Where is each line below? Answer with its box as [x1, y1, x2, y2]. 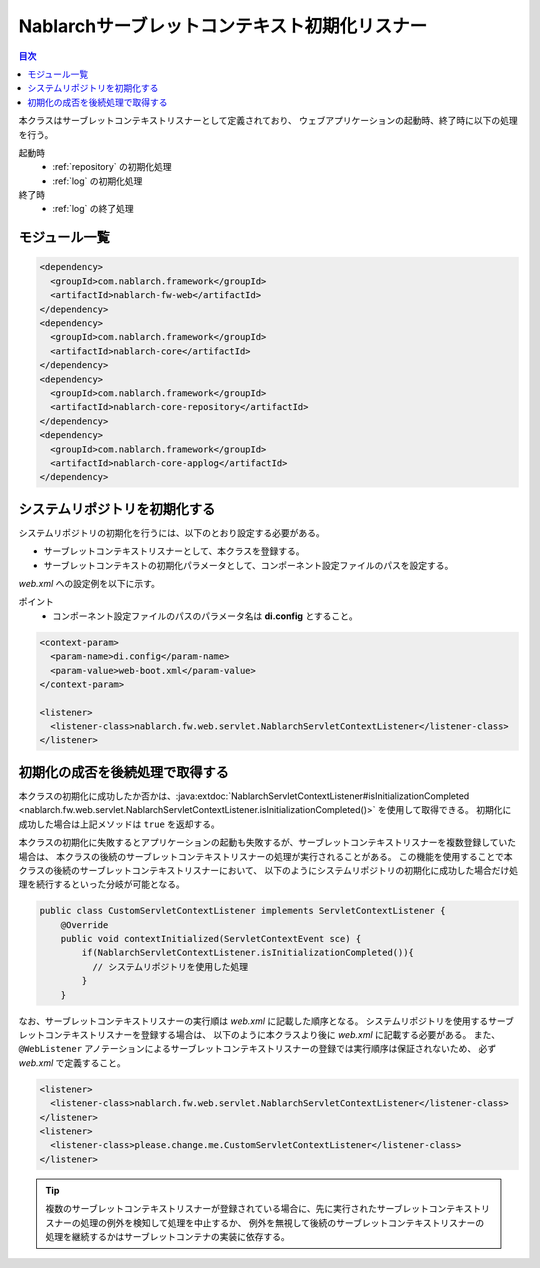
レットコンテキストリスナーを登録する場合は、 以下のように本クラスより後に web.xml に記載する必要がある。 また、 [18, 1029, 500, 1041]
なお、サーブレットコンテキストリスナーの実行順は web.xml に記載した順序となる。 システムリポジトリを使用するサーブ [18, 1015, 515, 1027]
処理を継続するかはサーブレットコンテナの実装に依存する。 [45, 1230, 290, 1242]
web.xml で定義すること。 [18, 1056, 127, 1069]
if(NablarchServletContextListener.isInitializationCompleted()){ [81, 947, 415, 959]
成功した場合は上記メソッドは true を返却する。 [18, 818, 220, 830]
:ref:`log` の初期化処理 [52, 175, 143, 187]
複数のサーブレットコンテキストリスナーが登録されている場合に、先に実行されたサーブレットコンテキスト [45, 1203, 482, 1215]
